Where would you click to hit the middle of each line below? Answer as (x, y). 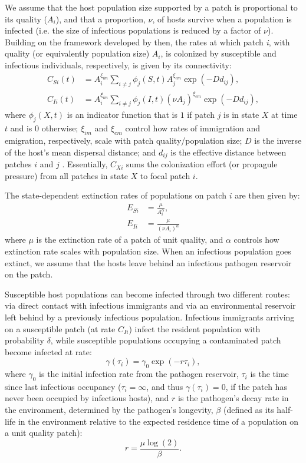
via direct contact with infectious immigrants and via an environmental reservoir (150, 305)
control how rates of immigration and (193, 128)
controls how (256, 239)
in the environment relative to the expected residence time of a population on (158, 421)
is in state (241, 115)
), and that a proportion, (101, 19)
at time (284, 115)
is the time (269, 374)
